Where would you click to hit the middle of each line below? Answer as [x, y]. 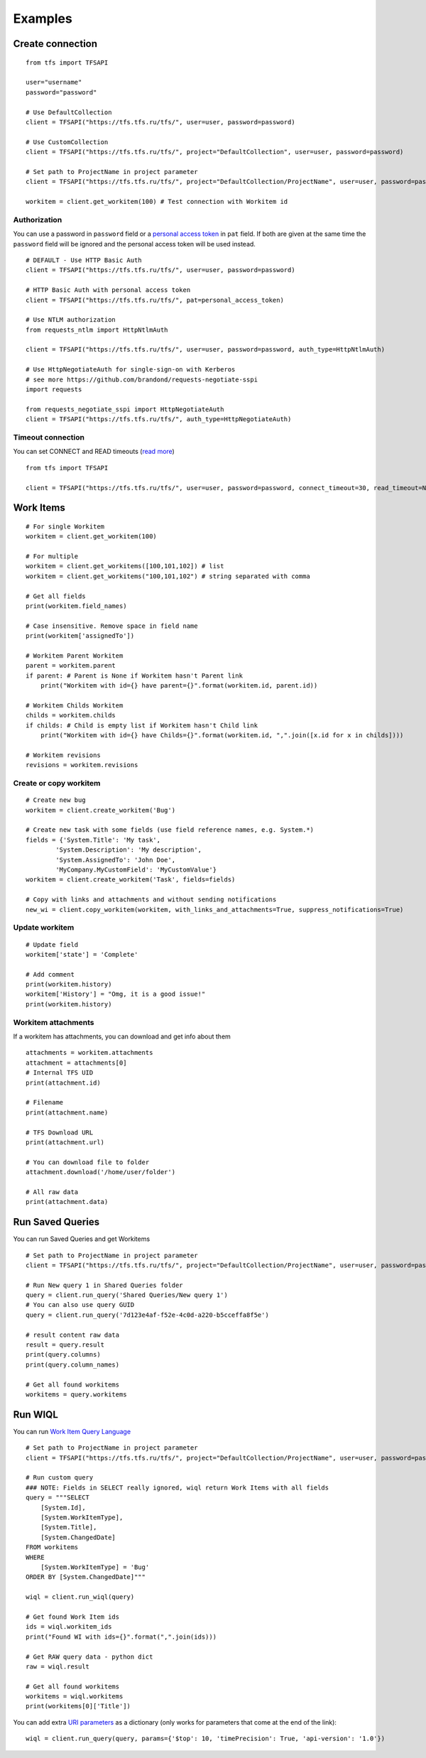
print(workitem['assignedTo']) [80, 636]
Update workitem [44, 928]
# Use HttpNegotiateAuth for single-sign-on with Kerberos [131, 370]
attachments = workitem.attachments [89, 1053]
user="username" [54, 82]
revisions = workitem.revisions [82, 765]
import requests [54, 390]
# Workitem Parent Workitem [75, 656]
